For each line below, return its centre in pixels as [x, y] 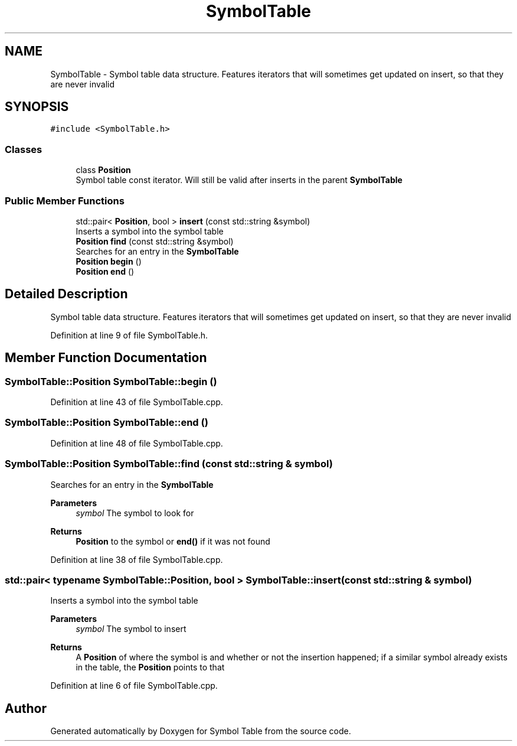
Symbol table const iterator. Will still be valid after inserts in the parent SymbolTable [239, 180]
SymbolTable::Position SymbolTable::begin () [111, 381]
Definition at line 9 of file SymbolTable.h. [129, 335]
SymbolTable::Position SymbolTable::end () [107, 423]
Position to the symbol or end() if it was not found [173, 541]
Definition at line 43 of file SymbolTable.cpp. [137, 402]
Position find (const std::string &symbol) [155, 241]
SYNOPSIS [37, 107]
